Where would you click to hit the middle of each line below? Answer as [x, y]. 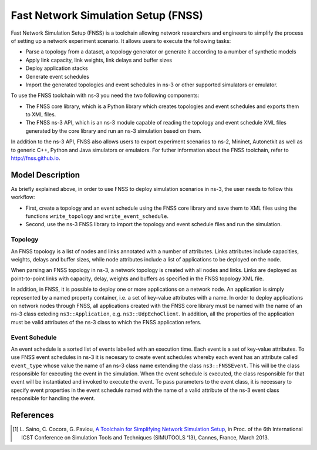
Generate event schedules [57, 76]
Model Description [45, 175]
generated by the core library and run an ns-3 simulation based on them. [114, 131]
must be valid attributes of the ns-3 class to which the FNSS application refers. [106, 322]
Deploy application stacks [57, 68]
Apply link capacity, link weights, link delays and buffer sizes [99, 60]
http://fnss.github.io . [36, 158]
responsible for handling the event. [53, 398]
